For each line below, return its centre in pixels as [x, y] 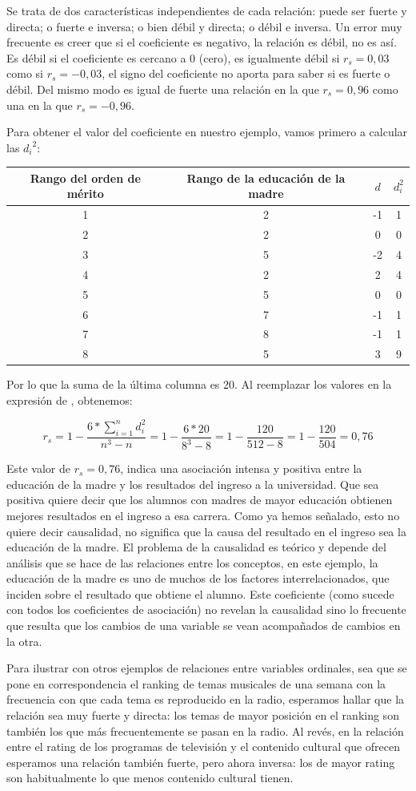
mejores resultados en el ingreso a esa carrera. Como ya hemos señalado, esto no [203, 515]
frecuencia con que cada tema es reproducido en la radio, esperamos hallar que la [206, 699]
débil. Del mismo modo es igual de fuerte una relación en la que [163, 89]
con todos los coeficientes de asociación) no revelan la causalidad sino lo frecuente [206, 609]
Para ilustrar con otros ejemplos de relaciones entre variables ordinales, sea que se [207, 668]
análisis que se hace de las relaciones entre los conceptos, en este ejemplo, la [192, 562]
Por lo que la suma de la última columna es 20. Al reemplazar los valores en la [199, 384]
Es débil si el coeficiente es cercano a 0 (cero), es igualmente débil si [173, 57]
